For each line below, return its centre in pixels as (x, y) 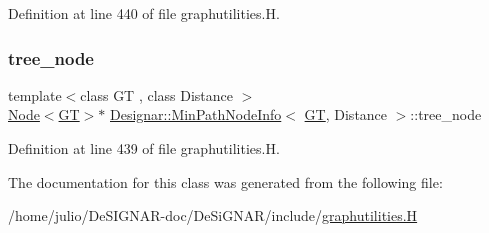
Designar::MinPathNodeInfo (196, 114)
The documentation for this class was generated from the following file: (225, 181)
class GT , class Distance (157, 94)
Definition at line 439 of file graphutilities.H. (144, 148)
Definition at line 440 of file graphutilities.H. (144, 13)
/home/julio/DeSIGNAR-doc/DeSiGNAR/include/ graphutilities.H (213, 215)
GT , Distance (346, 114)
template (35, 94)
